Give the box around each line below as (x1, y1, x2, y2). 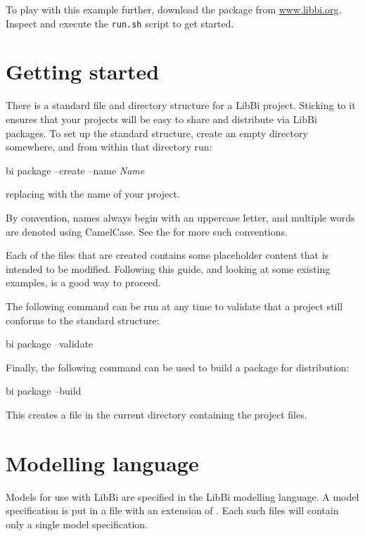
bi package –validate (6, 336, 94, 351)
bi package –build (6, 383, 82, 398)
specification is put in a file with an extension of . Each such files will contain (6, 503, 339, 518)
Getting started (6, 57, 160, 86)
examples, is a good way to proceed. (6, 275, 161, 290)
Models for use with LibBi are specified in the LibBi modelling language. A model (6, 489, 359, 504)
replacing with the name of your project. (6, 186, 180, 201)
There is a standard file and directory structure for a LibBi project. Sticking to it (6, 98, 356, 113)
